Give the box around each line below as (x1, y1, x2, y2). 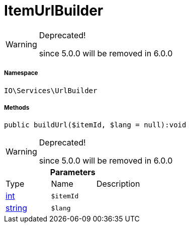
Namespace (4, 69, 38, 77)
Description (96, 179, 140, 189)
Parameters (50, 167, 96, 178)
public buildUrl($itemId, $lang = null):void (4, 121, 186, 129)
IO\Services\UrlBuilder (4, 86, 98, 95)
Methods (4, 104, 30, 111)
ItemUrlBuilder (4, 2, 104, 19)
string (6, 203, 27, 213)
